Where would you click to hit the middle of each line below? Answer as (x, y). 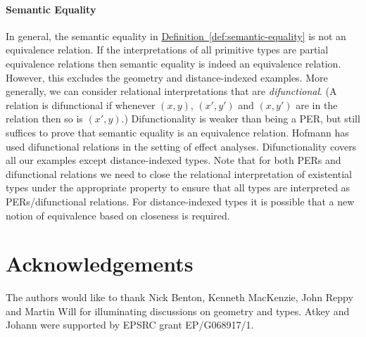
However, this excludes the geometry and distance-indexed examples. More (167, 77)
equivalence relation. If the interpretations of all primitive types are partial (167, 50)
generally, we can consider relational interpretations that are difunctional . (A (171, 91)
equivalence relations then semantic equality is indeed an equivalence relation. (173, 63)
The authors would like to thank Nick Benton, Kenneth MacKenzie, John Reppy (179, 297)
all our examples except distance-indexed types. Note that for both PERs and (173, 160)
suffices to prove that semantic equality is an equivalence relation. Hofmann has (177, 132)
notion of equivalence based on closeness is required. (118, 215)
